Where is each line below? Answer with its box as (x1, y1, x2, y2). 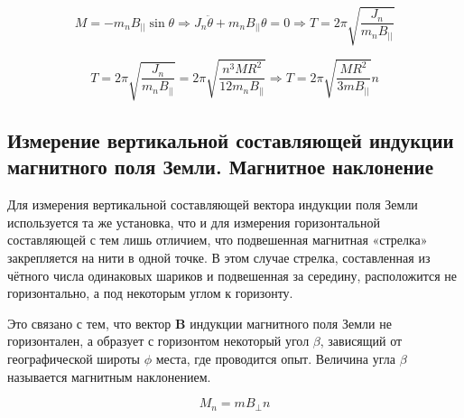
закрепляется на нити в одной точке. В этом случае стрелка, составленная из (7, 247, 431, 266)
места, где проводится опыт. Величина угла (155, 348, 395, 367)
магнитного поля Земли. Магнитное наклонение (7, 153, 433, 181)
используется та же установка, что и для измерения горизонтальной (7, 212, 380, 231)
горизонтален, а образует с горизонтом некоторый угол (7, 331, 310, 350)
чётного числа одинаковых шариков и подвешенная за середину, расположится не (7, 265, 458, 284)
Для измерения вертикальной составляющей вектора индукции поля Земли (7, 195, 418, 214)
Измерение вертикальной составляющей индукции (7, 125, 454, 153)
